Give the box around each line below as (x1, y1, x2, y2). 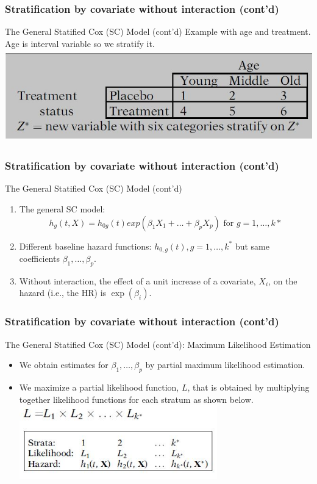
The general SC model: (19, 202, 105, 215)
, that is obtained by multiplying (187, 381, 310, 394)
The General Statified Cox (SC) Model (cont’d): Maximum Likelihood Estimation (5, 338, 311, 350)
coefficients (19, 252, 60, 265)
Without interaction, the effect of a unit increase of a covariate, (19, 274, 256, 287)
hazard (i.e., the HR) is (19, 286, 107, 299)
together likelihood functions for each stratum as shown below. (19, 392, 254, 405)
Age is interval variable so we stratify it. (5, 37, 155, 49)
